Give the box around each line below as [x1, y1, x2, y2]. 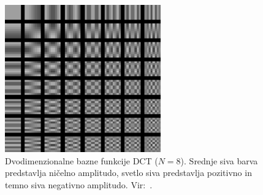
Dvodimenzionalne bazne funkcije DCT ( [5, 154, 158, 167]
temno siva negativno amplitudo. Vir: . [5, 178, 153, 191]
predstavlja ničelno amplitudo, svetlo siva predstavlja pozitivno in [5, 166, 252, 179]
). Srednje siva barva [180, 154, 258, 167]
